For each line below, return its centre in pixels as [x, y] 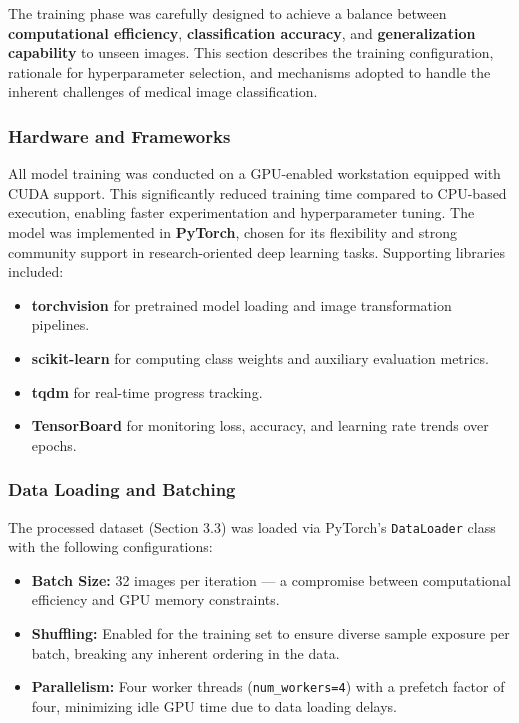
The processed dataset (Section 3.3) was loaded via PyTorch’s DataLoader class [252, 526]
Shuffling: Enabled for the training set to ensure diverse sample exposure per [270, 632]
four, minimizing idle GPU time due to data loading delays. [214, 705]
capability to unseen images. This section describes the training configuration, [251, 52]
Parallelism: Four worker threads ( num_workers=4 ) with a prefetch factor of [268, 686]
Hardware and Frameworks [119, 135]
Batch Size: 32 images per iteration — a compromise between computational [271, 579]
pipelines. [60, 324]
